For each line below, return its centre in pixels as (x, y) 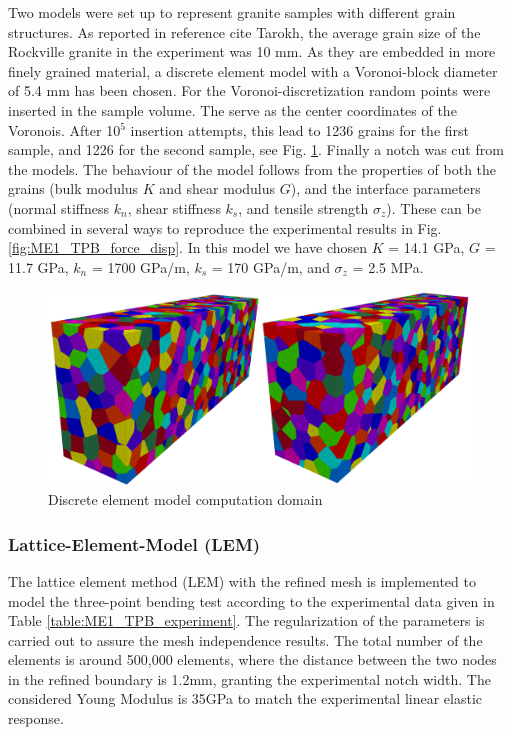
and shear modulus (217, 188)
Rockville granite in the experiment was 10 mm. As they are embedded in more (252, 51)
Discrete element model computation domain (185, 499)
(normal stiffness (58, 207)
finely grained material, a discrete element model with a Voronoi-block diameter (253, 70)
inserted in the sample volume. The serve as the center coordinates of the (232, 109)
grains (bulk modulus (73, 188)
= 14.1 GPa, (426, 247)
